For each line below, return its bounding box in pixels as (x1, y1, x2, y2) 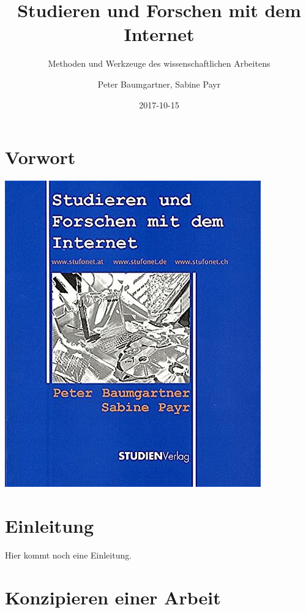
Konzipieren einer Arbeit (5, 584, 221, 609)
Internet (124, 21, 195, 47)
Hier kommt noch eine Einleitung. (5, 548, 132, 561)
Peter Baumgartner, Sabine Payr (97, 77, 221, 90)
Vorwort (5, 145, 76, 170)
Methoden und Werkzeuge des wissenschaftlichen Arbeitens (48, 57, 271, 70)
